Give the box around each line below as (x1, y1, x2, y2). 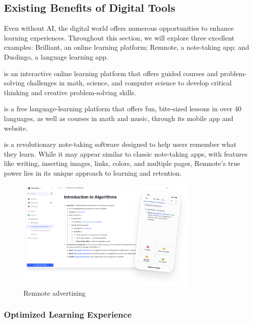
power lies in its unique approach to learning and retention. (4, 167, 182, 178)
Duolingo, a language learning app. (4, 51, 108, 61)
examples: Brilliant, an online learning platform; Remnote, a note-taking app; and (4, 42, 249, 52)
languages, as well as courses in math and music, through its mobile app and (4, 113, 233, 123)
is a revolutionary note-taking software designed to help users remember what (4, 139, 237, 149)
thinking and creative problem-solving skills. (4, 87, 136, 97)
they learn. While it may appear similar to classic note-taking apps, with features (4, 148, 248, 159)
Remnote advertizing (23, 287, 86, 298)
